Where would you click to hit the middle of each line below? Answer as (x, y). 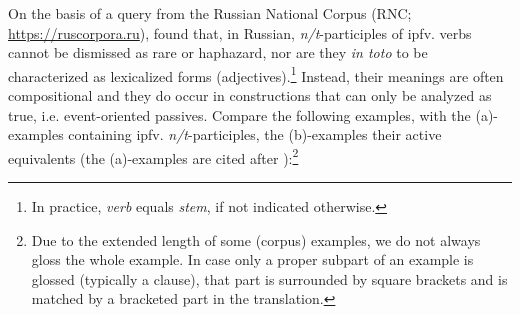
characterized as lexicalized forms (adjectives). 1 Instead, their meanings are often (256, 74)
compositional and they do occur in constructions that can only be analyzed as (250, 95)
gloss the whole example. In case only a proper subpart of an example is (252, 259)
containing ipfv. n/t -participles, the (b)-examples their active (255, 134)
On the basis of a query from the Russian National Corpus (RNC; (210, 13)
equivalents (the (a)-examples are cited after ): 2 (153, 156)
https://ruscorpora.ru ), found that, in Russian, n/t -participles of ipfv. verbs (240, 32)
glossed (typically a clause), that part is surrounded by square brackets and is (269, 278)
